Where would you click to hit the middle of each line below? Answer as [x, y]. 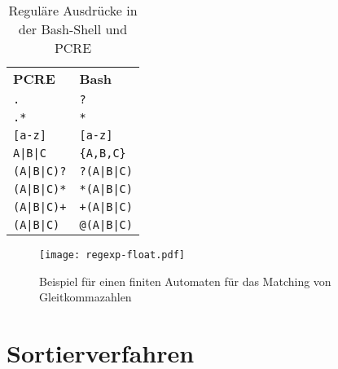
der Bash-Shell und [73, 29]
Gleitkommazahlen [86, 297]
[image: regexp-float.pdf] [112, 255]
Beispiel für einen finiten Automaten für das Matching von [185, 281]
